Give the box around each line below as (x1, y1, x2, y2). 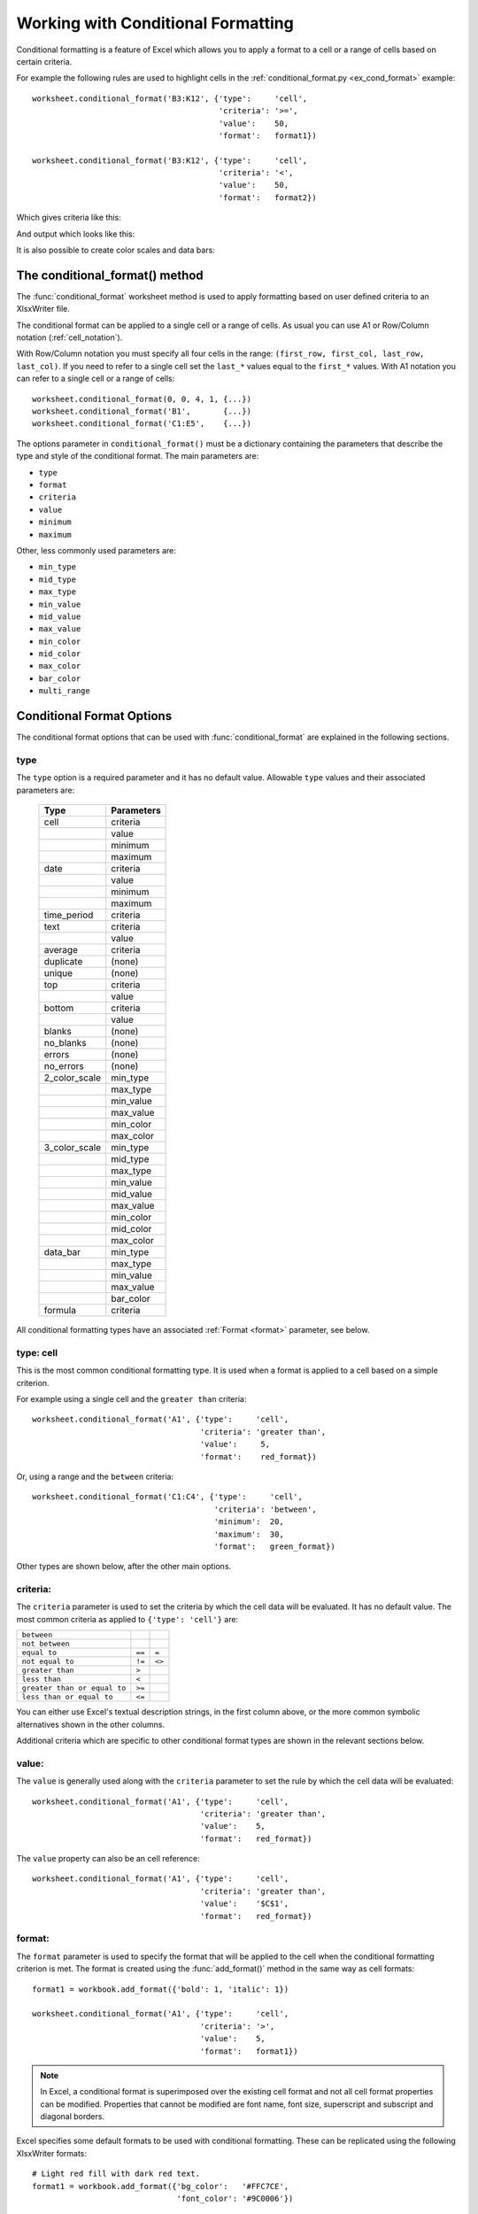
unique (43, 967, 73, 979)
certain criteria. (16, 56, 73, 66)
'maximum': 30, (213, 1529, 285, 1539)
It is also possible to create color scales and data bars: (16, 244, 216, 256)
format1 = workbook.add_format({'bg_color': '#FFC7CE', (32, 2181, 289, 2191)
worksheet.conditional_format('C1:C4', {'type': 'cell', (32, 1492, 303, 1502)
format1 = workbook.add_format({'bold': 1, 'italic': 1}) (32, 1984, 289, 1994)
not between (21, 1639, 70, 1649)
